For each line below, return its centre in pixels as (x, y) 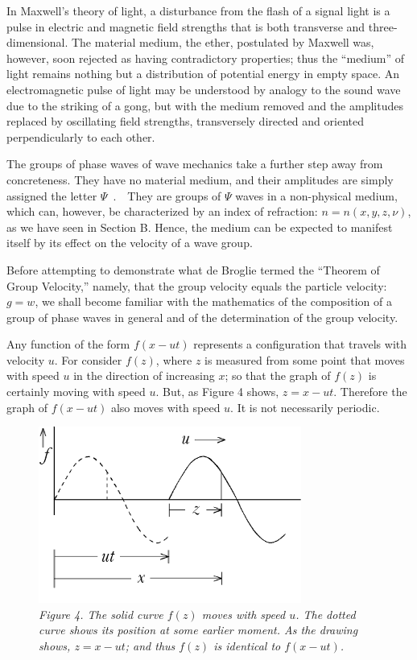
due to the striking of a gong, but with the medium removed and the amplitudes (205, 105)
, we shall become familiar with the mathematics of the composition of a (213, 301)
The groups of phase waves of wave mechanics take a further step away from (195, 164)
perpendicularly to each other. (81, 136)
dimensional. (37, 42)
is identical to (247, 645)
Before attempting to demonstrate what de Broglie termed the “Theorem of (193, 269)
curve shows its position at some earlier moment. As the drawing (198, 630)
